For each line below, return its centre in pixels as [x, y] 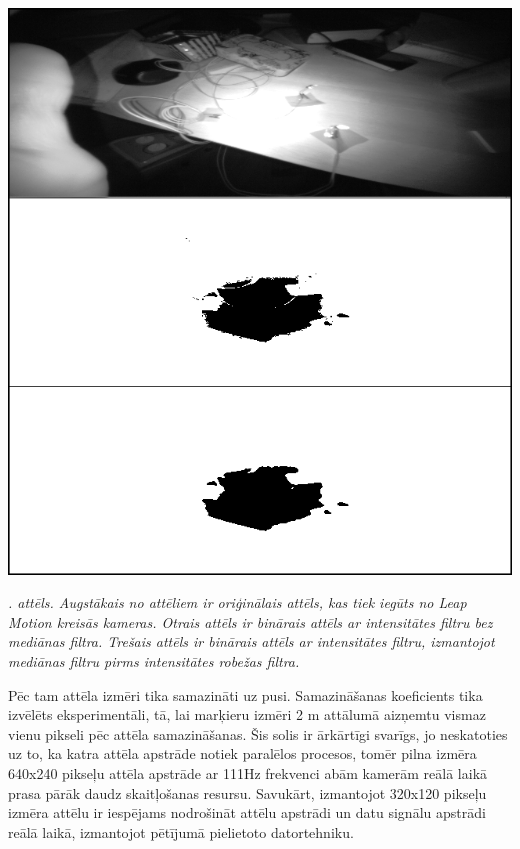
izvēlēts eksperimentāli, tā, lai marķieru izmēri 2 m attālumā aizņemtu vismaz [247, 714]
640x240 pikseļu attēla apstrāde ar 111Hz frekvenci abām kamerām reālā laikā [248, 772]
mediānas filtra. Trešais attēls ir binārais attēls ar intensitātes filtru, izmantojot [251, 641]
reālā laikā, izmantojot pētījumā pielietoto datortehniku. [181, 831]
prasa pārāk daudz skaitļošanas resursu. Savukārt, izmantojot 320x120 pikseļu [247, 792]
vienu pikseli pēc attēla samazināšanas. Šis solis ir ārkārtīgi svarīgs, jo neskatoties [258, 733]
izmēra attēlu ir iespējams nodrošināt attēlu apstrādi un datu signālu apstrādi [247, 812]
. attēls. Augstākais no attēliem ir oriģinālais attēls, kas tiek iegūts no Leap [237, 602]
